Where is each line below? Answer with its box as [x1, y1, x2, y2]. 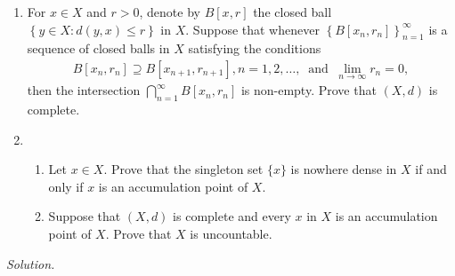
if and [415, 160, 447, 178]
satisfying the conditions [188, 39, 321, 58]
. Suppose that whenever [185, 20, 320, 38]
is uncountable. [190, 225, 272, 242]
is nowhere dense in [290, 160, 397, 178]
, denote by [139, 3, 200, 20]
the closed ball [253, 3, 332, 20]
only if [48, 177, 84, 195]
